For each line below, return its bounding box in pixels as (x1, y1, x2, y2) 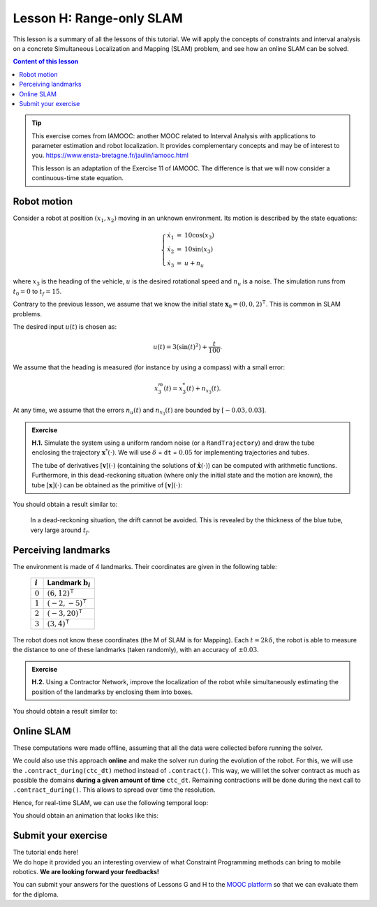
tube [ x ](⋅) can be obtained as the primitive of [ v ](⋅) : (31, 480, 183, 489)
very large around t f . (30, 526, 90, 536)
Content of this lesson (13, 57, 79, 66)
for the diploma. (13, 890, 59, 899)
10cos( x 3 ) (184, 231, 214, 241)
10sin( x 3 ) (184, 245, 213, 255)
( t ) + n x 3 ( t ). (186, 384, 221, 394)
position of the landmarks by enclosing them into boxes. (31, 688, 193, 696)
